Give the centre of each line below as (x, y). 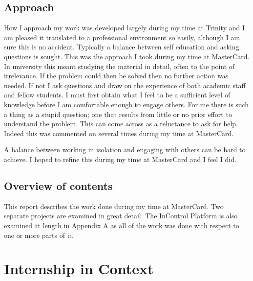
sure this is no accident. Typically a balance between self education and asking (122, 47)
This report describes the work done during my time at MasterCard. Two (114, 206)
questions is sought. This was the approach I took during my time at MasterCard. (127, 56)
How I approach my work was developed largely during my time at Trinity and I (124, 28)
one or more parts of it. (39, 235)
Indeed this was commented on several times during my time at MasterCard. (119, 133)
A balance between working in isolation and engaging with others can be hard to (125, 150)
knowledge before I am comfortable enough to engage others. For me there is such (126, 104)
